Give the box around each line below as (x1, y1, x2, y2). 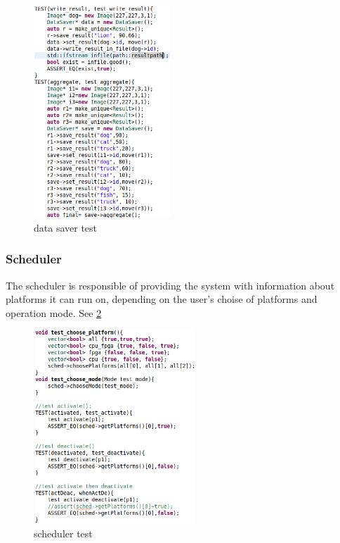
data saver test (34, 220, 98, 235)
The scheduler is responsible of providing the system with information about (6, 277, 335, 292)
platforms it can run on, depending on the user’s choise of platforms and (6, 292, 318, 306)
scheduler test (34, 526, 93, 541)
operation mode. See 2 (6, 305, 102, 320)
